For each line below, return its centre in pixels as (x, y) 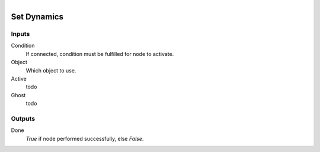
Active (19, 78)
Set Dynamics (37, 17)
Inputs (20, 34)
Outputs (23, 118)
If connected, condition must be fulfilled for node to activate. (100, 54)
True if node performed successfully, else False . (85, 138)
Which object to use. (51, 70)
